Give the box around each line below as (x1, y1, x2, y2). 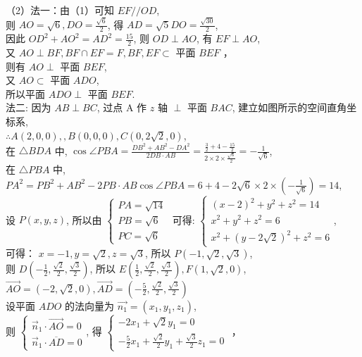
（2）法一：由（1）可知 (6, 3, 114, 17)
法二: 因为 (6, 100, 51, 115)
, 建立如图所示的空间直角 (232, 100, 347, 115)
